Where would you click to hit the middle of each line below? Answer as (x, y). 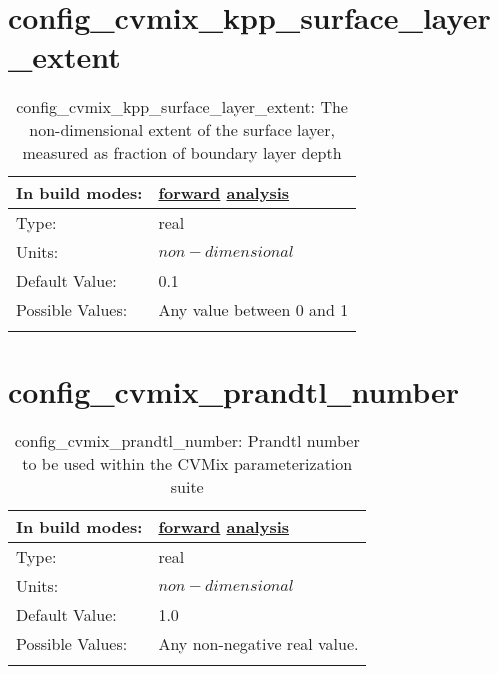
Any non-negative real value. (258, 644)
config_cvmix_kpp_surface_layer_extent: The (182, 107)
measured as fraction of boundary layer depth (182, 153)
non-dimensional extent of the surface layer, (182, 130)
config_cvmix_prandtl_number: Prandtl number (187, 441)
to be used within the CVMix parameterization (187, 464)
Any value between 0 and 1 (253, 310)
